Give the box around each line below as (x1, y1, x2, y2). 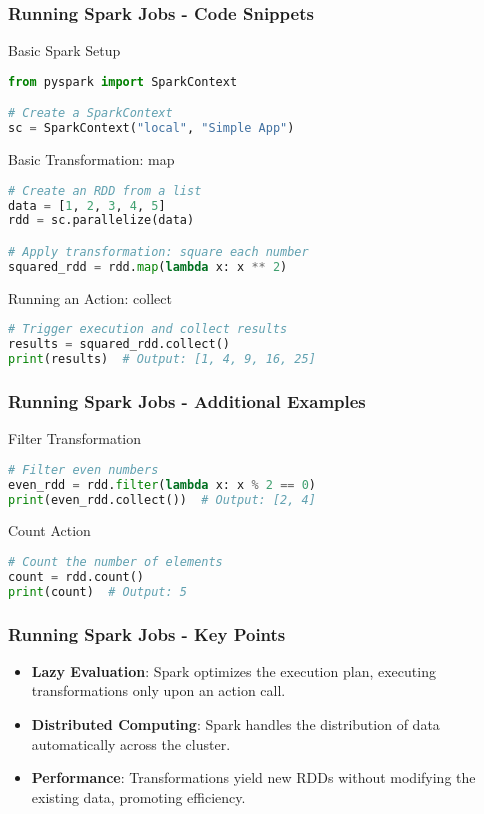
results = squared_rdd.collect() (8, 337, 230, 352)
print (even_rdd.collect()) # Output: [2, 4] (8, 492, 316, 507)
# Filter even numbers (8, 462, 159, 477)
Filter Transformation (8, 428, 142, 449)
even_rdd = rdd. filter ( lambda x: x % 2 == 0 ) (8, 477, 316, 492)
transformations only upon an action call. (31, 680, 286, 701)
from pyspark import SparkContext (8, 74, 238, 89)
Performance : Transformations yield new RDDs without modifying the (31, 767, 476, 788)
